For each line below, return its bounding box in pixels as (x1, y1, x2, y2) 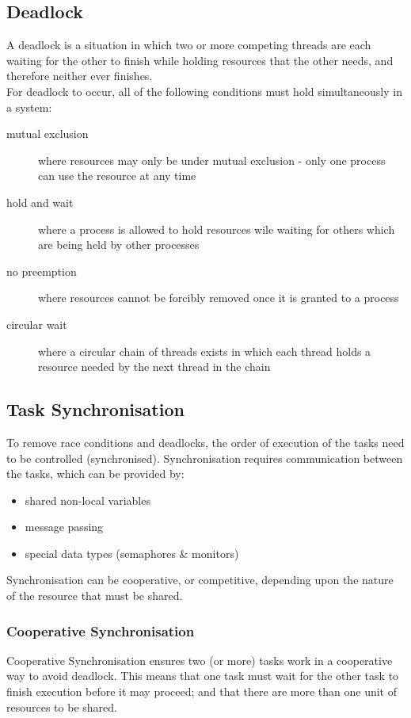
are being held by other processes (38, 236, 200, 253)
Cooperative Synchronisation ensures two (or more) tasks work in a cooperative (6, 651, 393, 668)
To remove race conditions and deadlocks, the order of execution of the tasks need (6, 433, 405, 450)
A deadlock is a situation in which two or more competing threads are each (6, 36, 371, 53)
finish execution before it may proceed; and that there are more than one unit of (6, 683, 398, 700)
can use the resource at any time (38, 167, 196, 184)
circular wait (6, 315, 67, 332)
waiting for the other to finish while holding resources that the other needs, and (6, 52, 394, 68)
